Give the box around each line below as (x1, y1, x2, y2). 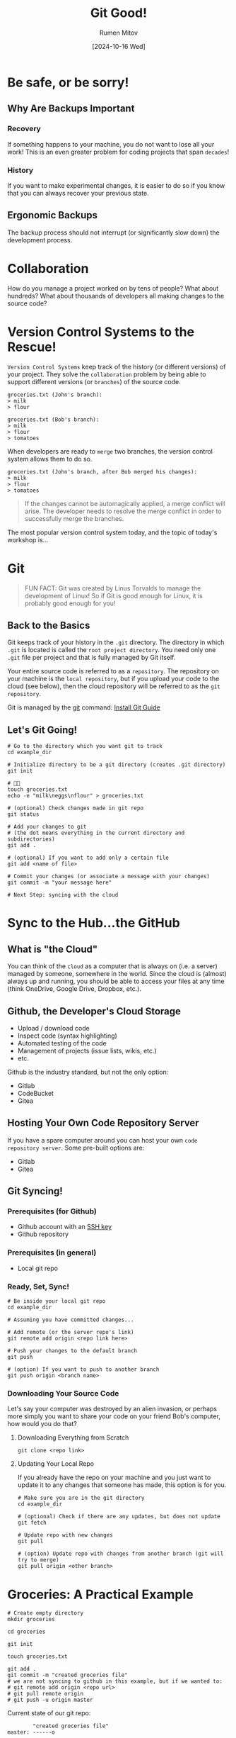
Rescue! (7, 339, 57, 355)
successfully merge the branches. (24, 514, 124, 522)
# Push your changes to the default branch (7, 1347, 138, 1355)
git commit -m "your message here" (7, 879, 112, 887)
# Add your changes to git (7, 824, 87, 831)
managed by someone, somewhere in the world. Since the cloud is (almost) (7, 970, 228, 978)
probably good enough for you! (24, 599, 116, 607)
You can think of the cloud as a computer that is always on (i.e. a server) (7, 962, 218, 970)
